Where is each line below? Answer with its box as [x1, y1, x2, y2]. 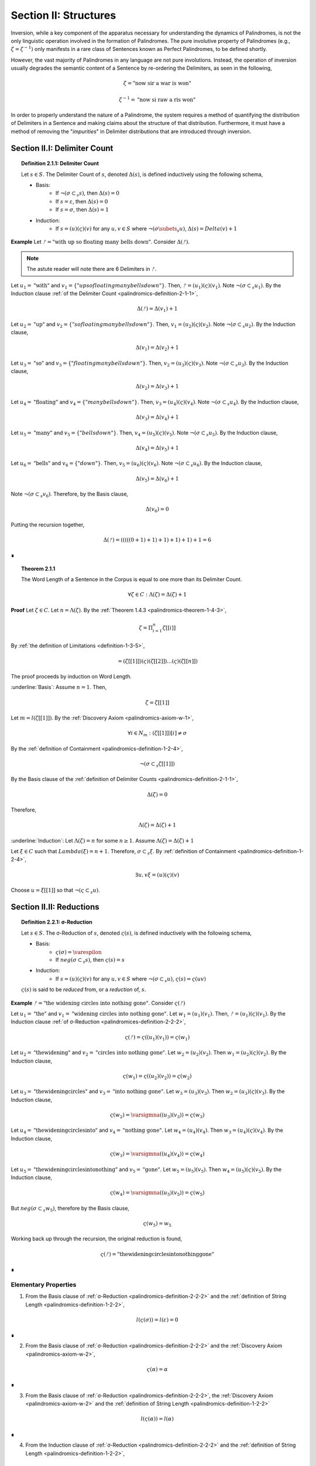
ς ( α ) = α [146, 1366, 168, 1373]
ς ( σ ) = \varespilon [56, 949, 102, 955]
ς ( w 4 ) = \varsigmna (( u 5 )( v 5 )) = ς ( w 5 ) [109, 1189, 205, 1197]
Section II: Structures [11, 9, 116, 22]
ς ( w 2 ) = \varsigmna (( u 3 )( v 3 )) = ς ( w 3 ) [109, 1111, 205, 1119]
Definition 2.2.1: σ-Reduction [21, 918, 93, 926]
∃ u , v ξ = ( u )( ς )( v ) [135, 871, 180, 878]
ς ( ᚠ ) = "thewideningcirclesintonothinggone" [100, 1251, 215, 1257]
